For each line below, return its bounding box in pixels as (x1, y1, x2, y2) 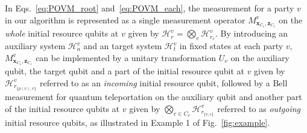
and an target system (83, 40, 162, 52)
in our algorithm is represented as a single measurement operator (5, 13, 245, 26)
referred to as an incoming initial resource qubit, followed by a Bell (40, 76, 288, 89)
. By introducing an (215, 27, 288, 40)
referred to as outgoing (217, 102, 300, 114)
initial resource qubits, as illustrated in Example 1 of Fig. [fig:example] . (5, 116, 270, 128)
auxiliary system (5, 40, 66, 52)
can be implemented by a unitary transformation (36, 51, 217, 64)
